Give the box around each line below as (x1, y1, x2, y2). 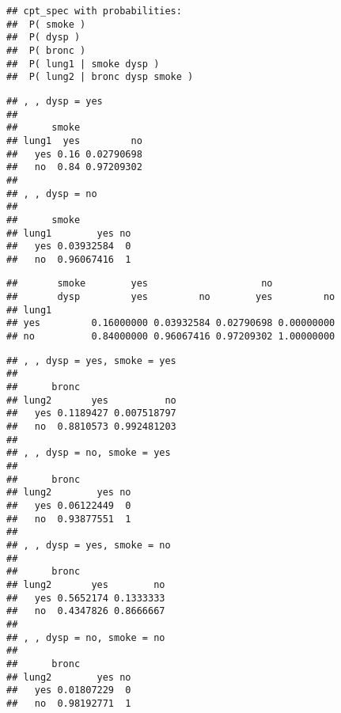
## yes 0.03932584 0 (6, 241, 131, 252)
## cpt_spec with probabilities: (6, 6, 182, 17)
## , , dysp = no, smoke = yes (6, 447, 171, 459)
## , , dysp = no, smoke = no (6, 631, 165, 643)
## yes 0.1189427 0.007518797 (6, 408, 176, 419)
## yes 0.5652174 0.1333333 (6, 592, 165, 604)
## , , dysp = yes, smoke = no (6, 539, 171, 551)
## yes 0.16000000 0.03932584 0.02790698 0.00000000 (6, 317, 335, 329)
